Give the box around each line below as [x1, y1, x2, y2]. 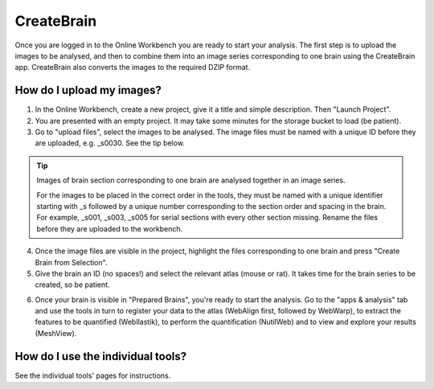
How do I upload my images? [14, 84, 162, 97]
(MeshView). [35, 328, 77, 338]
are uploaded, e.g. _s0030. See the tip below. [35, 138, 185, 148]
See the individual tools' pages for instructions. [14, 371, 171, 380]
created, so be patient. [35, 280, 110, 289]
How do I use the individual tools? [14, 350, 187, 363]
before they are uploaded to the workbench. [36, 223, 183, 233]
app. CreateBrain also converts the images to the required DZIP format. [14, 63, 251, 72]
